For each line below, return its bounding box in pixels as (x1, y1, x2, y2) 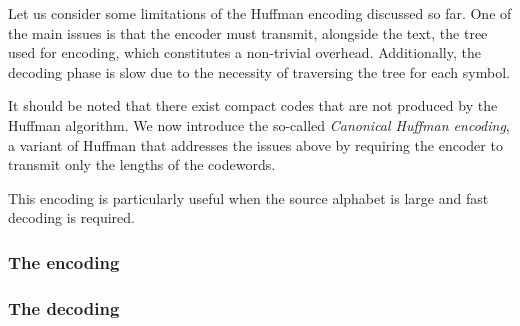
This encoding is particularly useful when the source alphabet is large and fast (8, 187, 489, 208)
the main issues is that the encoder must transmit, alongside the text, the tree (8, 22, 488, 43)
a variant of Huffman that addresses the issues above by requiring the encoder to (8, 134, 503, 155)
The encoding (8, 249, 120, 274)
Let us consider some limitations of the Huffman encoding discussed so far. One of (8, 3, 512, 23)
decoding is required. (8, 207, 135, 228)
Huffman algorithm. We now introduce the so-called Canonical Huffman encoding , (8, 114, 510, 135)
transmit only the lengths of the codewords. (8, 154, 276, 175)
